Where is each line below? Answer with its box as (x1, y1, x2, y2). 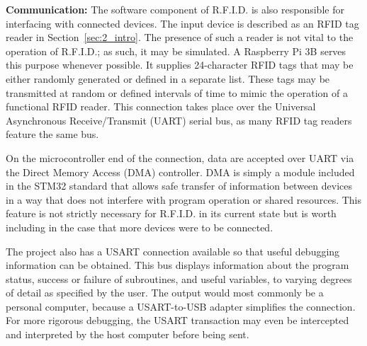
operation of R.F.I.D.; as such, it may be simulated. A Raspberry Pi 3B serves (6, 43, 346, 58)
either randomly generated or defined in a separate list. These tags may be (6, 71, 330, 86)
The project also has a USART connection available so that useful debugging (6, 243, 340, 258)
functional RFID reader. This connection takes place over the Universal (6, 99, 316, 114)
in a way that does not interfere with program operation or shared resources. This (6, 192, 362, 207)
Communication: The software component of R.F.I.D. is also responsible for (6, 2, 344, 16)
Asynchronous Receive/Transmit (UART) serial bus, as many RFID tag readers (6, 113, 352, 127)
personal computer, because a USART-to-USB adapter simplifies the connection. (6, 299, 356, 313)
